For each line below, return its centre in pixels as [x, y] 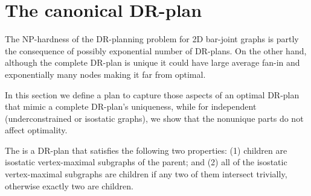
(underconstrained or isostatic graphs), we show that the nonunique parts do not [154, 118]
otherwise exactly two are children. [69, 185]
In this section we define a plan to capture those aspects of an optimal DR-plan [152, 94]
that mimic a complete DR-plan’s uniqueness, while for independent [131, 106]
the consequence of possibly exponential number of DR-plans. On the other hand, [156, 50]
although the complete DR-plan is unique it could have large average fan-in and [152, 62]
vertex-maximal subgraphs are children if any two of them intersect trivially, [146, 174]
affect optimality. [36, 130]
